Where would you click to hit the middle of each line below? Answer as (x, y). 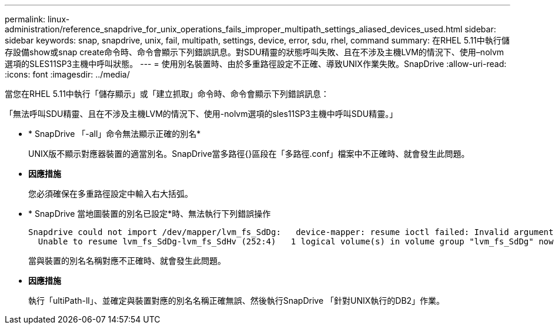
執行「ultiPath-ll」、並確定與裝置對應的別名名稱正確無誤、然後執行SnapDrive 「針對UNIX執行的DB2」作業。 (237, 301)
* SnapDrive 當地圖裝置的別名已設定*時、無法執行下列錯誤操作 (150, 214)
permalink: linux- (37, 19)
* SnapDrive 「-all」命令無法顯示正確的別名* (115, 134)
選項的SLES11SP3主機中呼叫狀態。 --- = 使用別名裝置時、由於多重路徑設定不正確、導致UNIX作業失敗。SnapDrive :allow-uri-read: (256, 64)
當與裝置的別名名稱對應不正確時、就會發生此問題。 (127, 261)
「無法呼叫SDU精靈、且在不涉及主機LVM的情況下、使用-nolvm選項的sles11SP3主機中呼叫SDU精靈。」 (201, 114)
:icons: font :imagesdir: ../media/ (67, 74)
